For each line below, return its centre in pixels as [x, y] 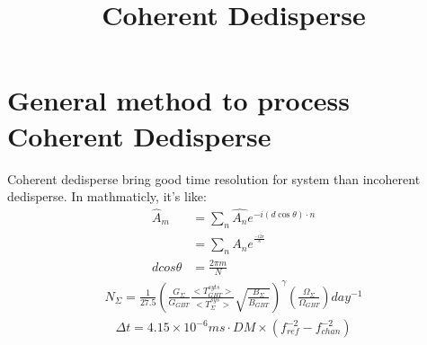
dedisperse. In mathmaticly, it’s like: [107, 196]
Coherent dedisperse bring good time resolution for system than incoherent [214, 178]
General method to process [178, 100]
